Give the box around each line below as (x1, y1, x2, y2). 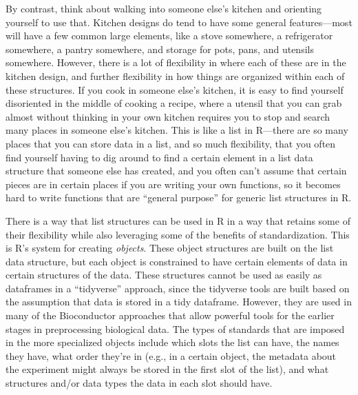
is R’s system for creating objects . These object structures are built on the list (6, 241, 334, 255)
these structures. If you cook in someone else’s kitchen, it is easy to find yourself (6, 82, 344, 97)
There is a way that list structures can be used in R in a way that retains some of (6, 213, 350, 227)
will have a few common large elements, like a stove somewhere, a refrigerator (6, 28, 333, 43)
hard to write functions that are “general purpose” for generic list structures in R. (6, 190, 352, 205)
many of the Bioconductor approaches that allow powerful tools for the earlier (6, 308, 335, 323)
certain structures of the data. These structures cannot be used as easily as (6, 267, 322, 282)
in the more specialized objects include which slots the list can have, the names (6, 335, 339, 350)
